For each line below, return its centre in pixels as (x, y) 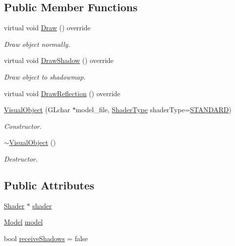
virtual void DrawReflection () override (62, 93)
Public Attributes (49, 185)
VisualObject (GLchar (37, 110)
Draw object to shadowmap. (45, 76)
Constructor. (23, 126)
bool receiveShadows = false (46, 238)
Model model (23, 222)
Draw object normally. (37, 44)
